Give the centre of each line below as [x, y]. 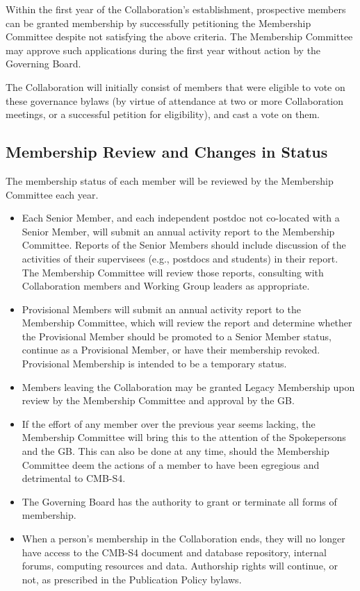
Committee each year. [52, 194]
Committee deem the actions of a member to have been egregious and [171, 464]
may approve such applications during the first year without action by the [163, 50]
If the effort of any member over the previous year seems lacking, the [169, 423]
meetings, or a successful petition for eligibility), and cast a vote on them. [163, 114]
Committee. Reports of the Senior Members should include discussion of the [184, 245]
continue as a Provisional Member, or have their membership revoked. [171, 350]
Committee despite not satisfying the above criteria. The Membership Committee [179, 36]
